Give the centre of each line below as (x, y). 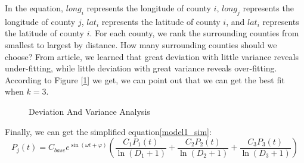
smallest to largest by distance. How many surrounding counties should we (141, 44)
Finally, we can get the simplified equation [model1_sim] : (108, 131)
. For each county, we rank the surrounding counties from (194, 33)
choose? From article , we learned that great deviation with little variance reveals (152, 56)
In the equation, (34, 8)
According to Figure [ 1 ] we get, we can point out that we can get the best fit (145, 79)
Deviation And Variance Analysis (89, 111)
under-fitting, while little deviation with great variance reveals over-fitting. (141, 68)
